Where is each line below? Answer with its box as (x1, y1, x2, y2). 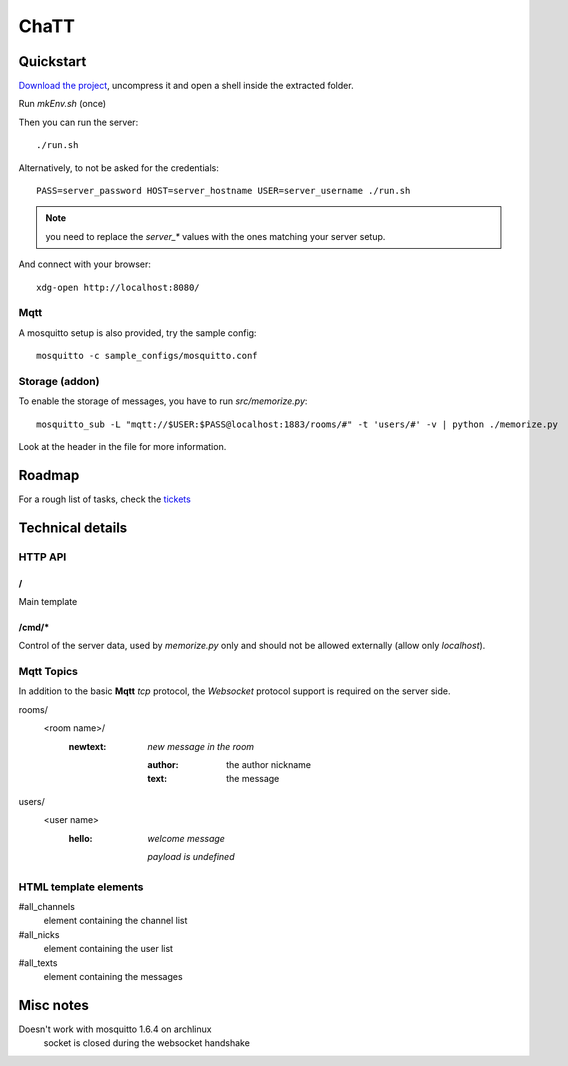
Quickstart (18, 53, 87, 70)
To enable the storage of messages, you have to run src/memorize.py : (18, 395, 308, 407)
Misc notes (18, 996, 90, 1014)
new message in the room (147, 740, 255, 752)
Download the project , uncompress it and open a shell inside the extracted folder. (18, 80, 354, 92)
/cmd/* (18, 621, 50, 633)
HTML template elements (18, 880, 144, 894)
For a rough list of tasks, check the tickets (18, 493, 192, 505)
